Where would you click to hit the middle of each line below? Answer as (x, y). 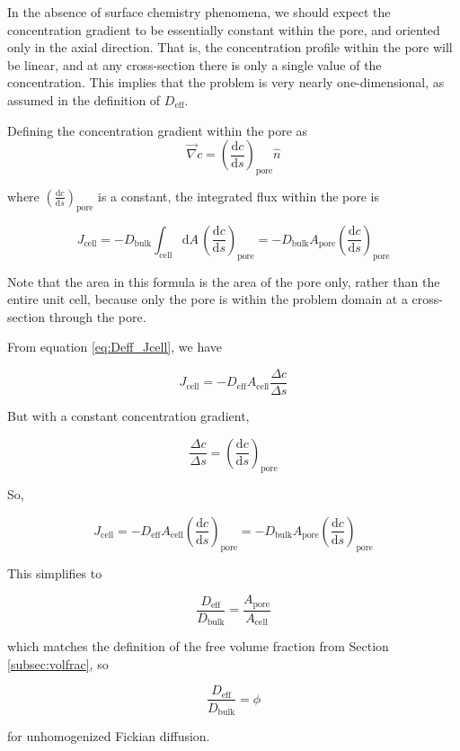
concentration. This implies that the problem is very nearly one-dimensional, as (226, 82)
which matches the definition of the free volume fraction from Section (198, 646)
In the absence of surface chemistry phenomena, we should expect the (199, 12)
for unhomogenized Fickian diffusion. (109, 736)
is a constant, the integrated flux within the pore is (239, 196)
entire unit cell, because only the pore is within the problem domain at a (208, 299)
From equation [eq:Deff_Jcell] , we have (115, 347)
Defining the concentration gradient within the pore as (158, 130)
